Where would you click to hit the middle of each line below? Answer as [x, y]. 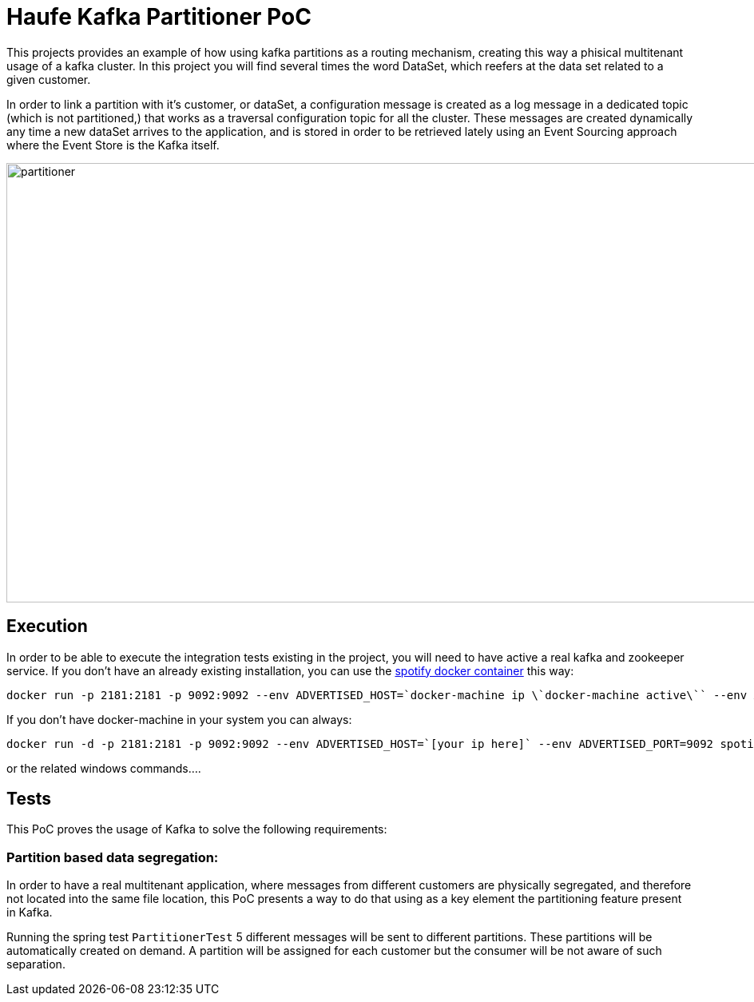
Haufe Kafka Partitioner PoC [159, 17]
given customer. [49, 79]
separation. [36, 964]
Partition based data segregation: [113, 857]
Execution [47, 626]
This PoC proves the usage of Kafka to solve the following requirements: [197, 829]
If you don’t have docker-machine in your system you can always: [179, 719]
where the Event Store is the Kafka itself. [113, 145]
